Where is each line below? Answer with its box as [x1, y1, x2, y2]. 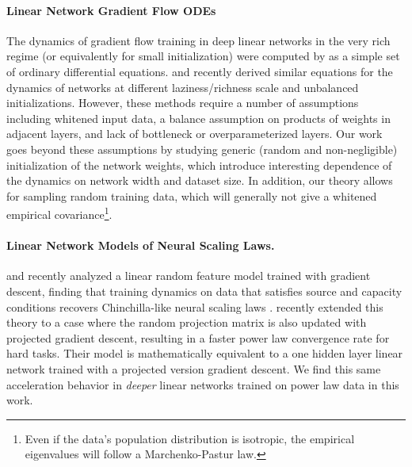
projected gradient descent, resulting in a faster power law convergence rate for [6, 329, 390, 346]
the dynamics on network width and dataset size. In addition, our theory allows [6, 172, 393, 189]
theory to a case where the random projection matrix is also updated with [6, 314, 367, 331]
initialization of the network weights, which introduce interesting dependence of [6, 156, 392, 173]
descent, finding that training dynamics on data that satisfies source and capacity [6, 282, 402, 299]
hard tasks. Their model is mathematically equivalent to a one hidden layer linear [6, 345, 403, 362]
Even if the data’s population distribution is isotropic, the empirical [25, 430, 355, 446]
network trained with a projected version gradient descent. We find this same [6, 360, 381, 377]
